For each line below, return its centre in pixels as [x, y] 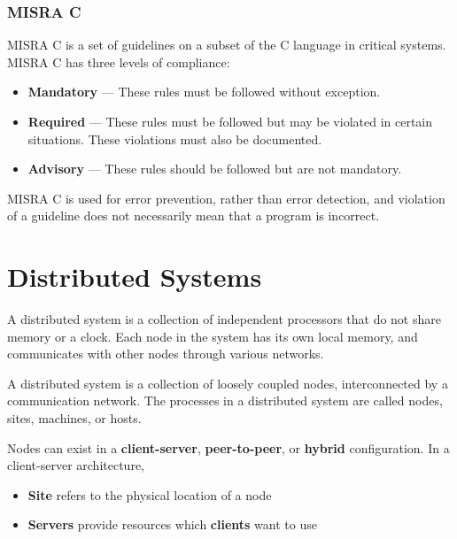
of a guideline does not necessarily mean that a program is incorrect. [194, 216]
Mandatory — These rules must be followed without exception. [204, 92]
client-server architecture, [76, 465]
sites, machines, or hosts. [74, 418]
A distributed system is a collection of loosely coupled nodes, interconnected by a [228, 383]
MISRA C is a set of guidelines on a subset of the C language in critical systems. [227, 45]
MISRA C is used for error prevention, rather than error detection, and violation [226, 198]
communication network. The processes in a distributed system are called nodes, [225, 400]
